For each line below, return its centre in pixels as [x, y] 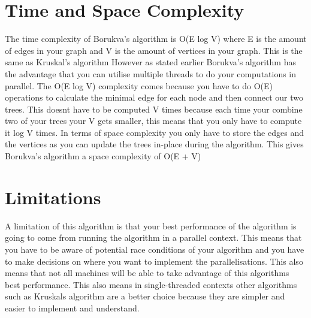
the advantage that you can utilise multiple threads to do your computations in [151, 73]
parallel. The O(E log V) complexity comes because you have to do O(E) [139, 85]
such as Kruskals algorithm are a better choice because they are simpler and [145, 296]
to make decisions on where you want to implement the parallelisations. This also [154, 261]
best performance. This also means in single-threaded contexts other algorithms [151, 284]
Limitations [53, 197]
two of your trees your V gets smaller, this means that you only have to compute [153, 121]
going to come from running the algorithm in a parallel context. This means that [153, 237]
